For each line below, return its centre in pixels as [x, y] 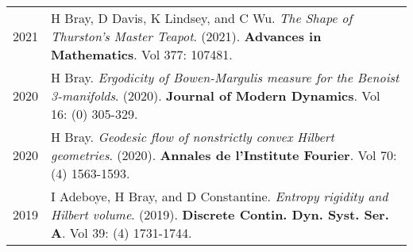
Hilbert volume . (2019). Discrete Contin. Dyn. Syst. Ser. [220, 214]
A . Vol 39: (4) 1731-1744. [122, 233]
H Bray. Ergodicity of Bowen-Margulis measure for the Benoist [225, 77]
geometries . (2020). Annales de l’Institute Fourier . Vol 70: [224, 155]
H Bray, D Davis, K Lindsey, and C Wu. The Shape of [202, 18]
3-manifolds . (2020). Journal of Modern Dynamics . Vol [216, 95]
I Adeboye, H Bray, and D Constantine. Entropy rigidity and [220, 196]
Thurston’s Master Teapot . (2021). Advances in [186, 36]
